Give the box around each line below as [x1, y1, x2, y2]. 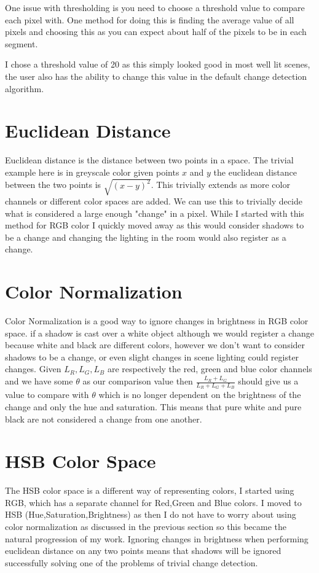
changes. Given [5, 362, 61, 375]
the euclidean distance [213, 165, 297, 178]
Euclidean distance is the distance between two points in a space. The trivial [5, 154, 294, 166]
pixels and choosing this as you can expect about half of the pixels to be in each [5, 25, 307, 38]
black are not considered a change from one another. [5, 412, 202, 425]
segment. [5, 37, 38, 50]
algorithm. [5, 82, 44, 95]
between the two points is [5, 178, 101, 191]
